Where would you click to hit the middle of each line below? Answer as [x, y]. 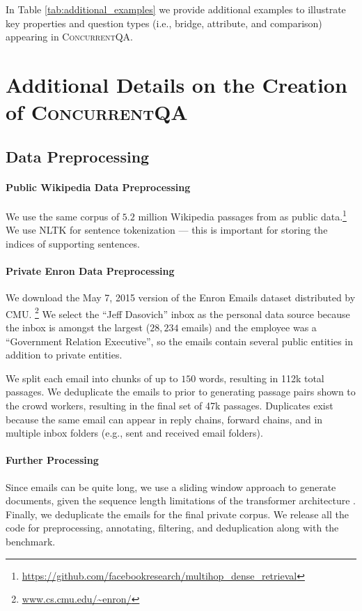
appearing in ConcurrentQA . [69, 37]
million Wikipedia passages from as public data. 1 [242, 215]
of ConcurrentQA [97, 112]
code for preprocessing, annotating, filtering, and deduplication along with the [172, 528]
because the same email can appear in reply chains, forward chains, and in [164, 419]
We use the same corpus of [63, 216]
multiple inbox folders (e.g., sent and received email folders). [134, 433]
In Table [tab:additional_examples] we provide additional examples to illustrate [176, 9]
